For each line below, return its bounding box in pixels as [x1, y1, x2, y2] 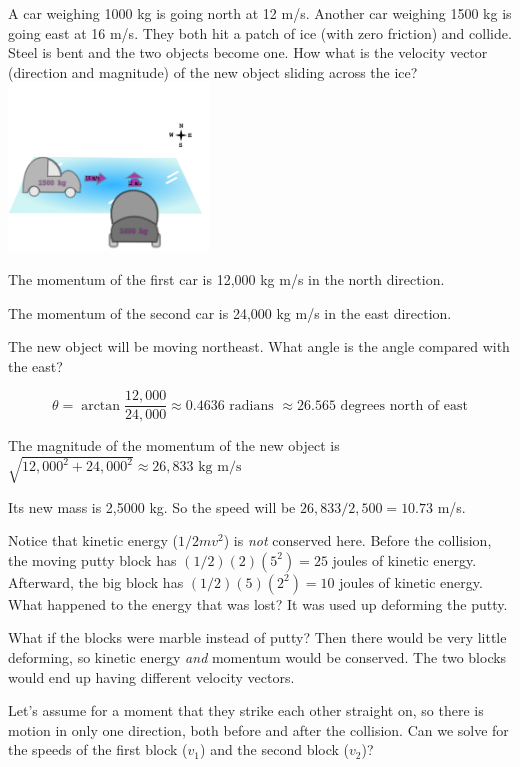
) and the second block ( [200, 739, 350, 760]
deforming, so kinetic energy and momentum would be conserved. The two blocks [8, 646, 507, 667]
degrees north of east [340, 398, 468, 413]
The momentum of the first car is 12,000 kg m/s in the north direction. [8, 268, 445, 289]
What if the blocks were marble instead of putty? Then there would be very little [8, 627, 507, 648]
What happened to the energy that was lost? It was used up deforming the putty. [8, 593, 508, 614]
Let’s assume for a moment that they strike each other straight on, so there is [8, 700, 484, 721]
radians [229, 398, 274, 413]
